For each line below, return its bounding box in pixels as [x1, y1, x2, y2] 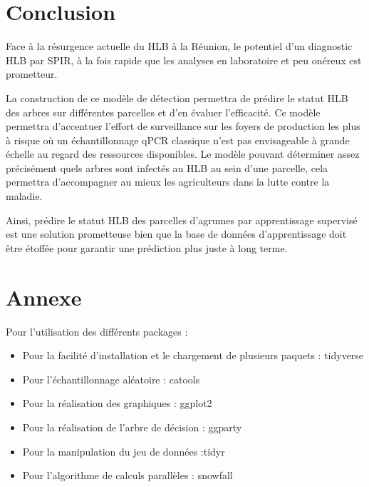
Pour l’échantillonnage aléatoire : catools [22, 371, 200, 386]
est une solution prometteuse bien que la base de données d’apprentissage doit [6, 226, 347, 241]
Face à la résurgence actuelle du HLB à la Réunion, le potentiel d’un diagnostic [6, 39, 353, 54]
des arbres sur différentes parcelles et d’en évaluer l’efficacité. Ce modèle [6, 104, 321, 119]
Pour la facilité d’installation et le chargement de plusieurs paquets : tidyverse [22, 348, 364, 363]
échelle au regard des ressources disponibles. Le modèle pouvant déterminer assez [6, 146, 360, 161]
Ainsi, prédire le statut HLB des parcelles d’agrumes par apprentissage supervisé [6, 212, 358, 227]
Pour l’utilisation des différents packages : [6, 323, 188, 338]
